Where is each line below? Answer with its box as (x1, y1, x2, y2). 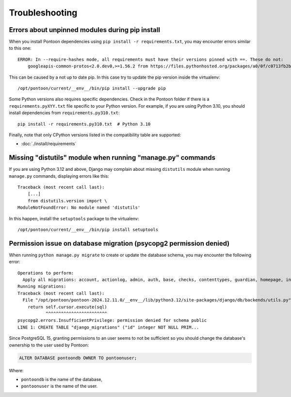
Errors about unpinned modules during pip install (9, 26, 160, 34)
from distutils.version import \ (27, 198, 108, 203)
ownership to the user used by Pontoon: (9, 342, 89, 348)
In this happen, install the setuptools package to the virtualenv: (9, 215, 139, 221)
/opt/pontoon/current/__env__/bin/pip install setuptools (17, 227, 159, 232)
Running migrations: (17, 284, 66, 289)
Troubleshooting (9, 7, 78, 18)
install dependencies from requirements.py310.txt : (9, 110, 120, 116)
